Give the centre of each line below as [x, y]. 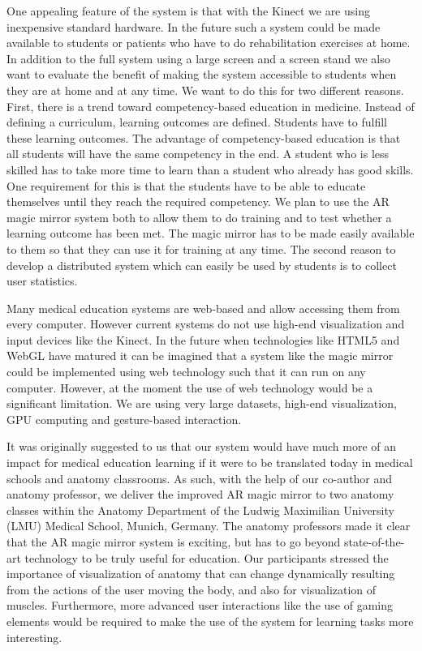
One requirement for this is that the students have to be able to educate [186, 185]
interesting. [34, 637]
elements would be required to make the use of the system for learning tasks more [210, 621]
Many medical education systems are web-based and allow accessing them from [203, 308]
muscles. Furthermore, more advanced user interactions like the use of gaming [200, 605]
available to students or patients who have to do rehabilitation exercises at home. [209, 43]
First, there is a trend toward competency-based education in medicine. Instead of [211, 106]
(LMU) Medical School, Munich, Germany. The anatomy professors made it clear [209, 526]
